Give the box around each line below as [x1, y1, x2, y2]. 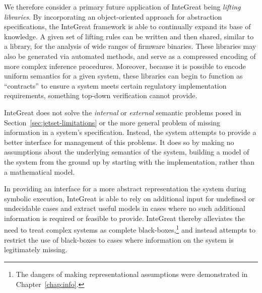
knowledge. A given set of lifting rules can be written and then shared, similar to [4, 31, 254, 41]
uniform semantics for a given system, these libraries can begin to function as [4, 70, 243, 81]
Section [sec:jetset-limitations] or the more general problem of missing [4, 117, 221, 127]
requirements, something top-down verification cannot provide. [4, 90, 198, 101]
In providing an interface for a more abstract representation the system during [4, 183, 246, 194]
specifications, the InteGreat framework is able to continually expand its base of [4, 21, 251, 32]
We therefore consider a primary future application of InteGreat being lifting [4, 2, 241, 12]
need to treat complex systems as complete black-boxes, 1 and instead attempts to [4, 223, 256, 235]
